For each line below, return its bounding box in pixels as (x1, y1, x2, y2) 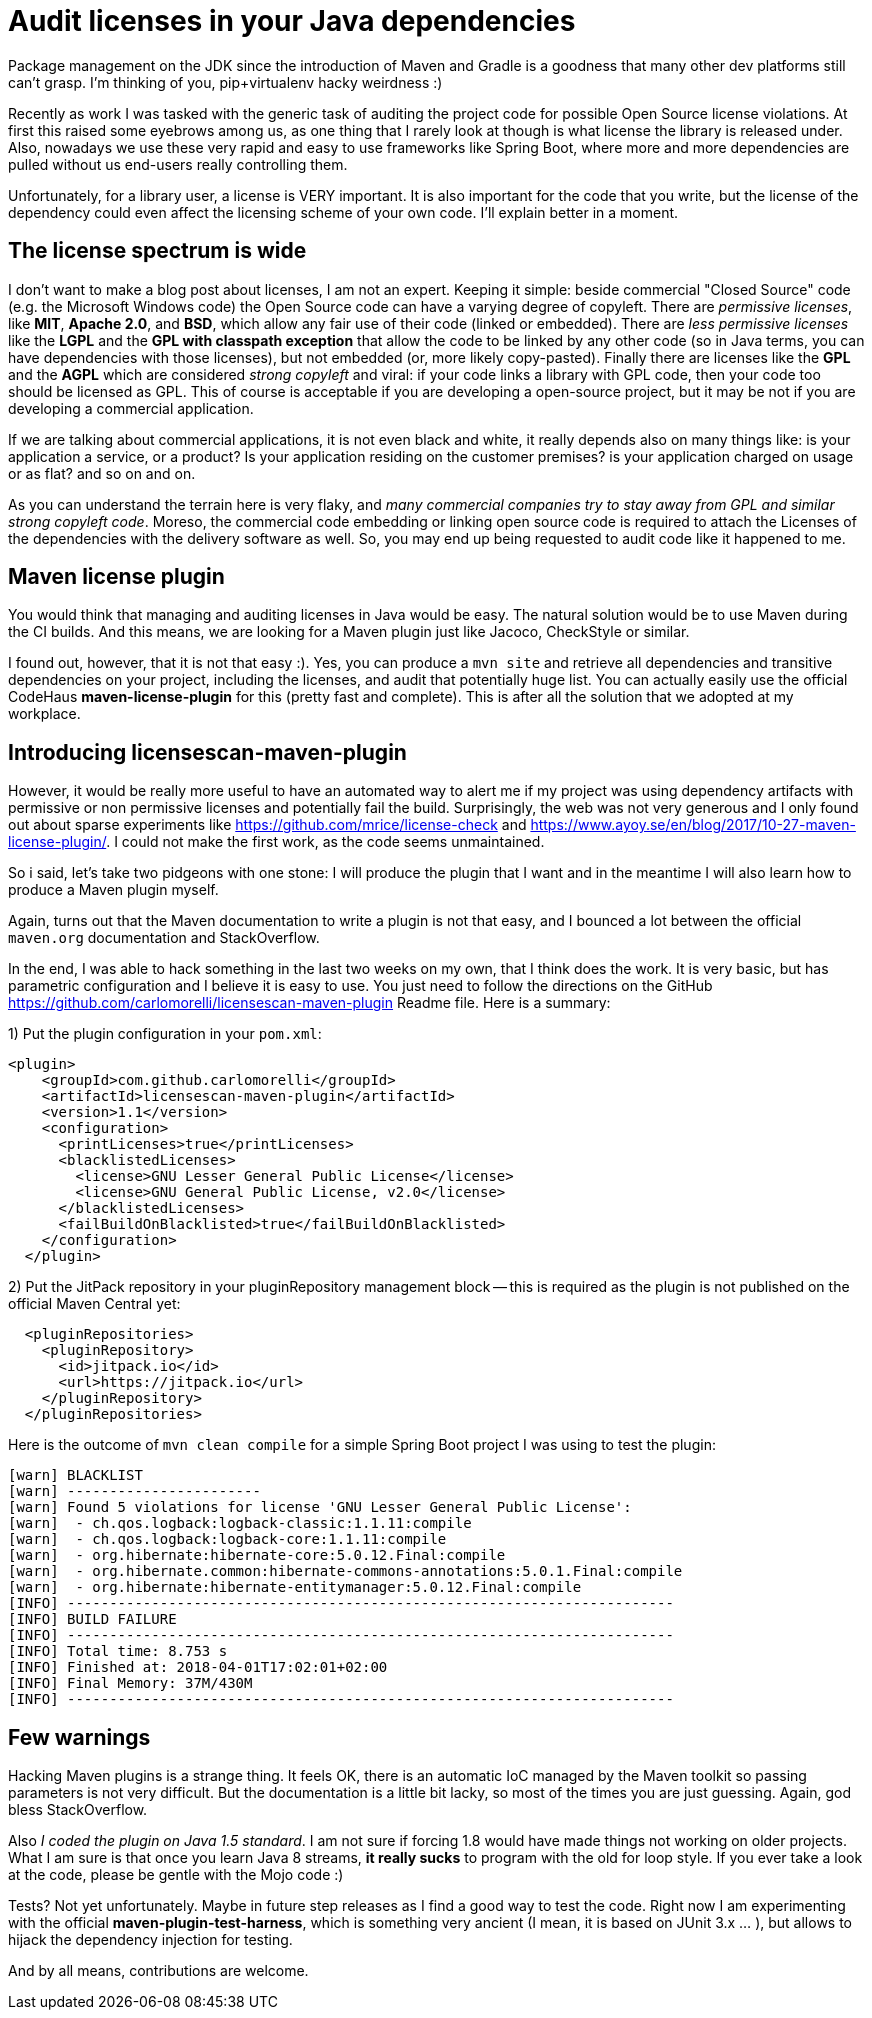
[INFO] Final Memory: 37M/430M (8, 1675, 253, 1692)
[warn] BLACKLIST (8, 1467, 143, 1484)
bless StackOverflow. (8, 1801, 148, 1819)
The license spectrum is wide (8, 238, 307, 264)
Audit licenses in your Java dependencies (8, 4, 576, 38)
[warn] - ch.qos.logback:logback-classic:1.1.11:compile (8, 1515, 472, 1532)
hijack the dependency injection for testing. (8, 1931, 293, 1949)
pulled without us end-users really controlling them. (8, 155, 348, 173)
